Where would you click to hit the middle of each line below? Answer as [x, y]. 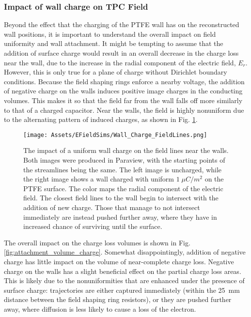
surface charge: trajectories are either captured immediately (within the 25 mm [122, 290]
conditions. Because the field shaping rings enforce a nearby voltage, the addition [124, 81]
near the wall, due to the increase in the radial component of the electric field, [120, 62]
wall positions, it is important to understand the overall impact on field [110, 34]
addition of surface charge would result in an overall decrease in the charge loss [121, 53]
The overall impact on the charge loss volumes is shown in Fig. [97, 242]
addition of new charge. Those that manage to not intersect [112, 207]
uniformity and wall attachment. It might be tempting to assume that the [114, 43]
